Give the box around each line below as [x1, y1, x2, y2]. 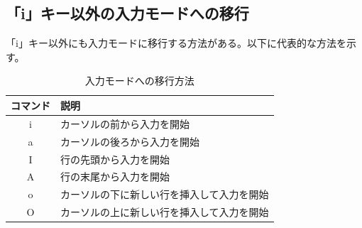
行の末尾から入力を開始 [60, 169, 170, 184]
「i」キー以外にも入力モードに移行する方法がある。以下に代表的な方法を [6, 36, 346, 50]
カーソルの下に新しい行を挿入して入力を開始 [60, 187, 269, 202]
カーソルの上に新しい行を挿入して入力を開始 [60, 205, 269, 219]
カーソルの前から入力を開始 [60, 116, 190, 131]
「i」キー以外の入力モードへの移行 [6, 2, 249, 24]
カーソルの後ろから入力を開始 [60, 134, 199, 148]
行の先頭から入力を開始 [60, 151, 170, 166]
